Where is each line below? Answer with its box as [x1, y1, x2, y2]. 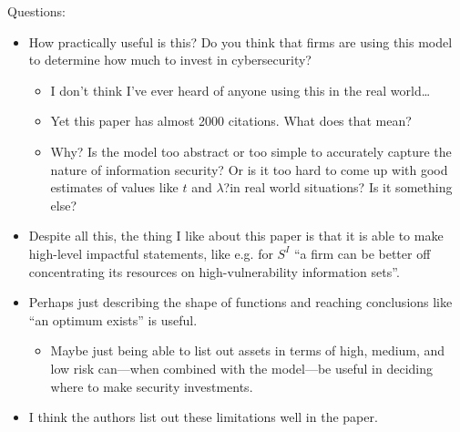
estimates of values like [50, 178, 179, 197]
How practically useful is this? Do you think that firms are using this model [28, 32, 453, 51]
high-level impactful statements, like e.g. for [28, 243, 273, 262]
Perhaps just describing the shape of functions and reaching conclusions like [28, 293, 453, 312]
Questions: [7, 2, 66, 20]
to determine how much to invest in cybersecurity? [28, 50, 312, 69]
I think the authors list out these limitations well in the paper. [28, 407, 378, 427]
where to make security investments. [50, 376, 253, 396]
